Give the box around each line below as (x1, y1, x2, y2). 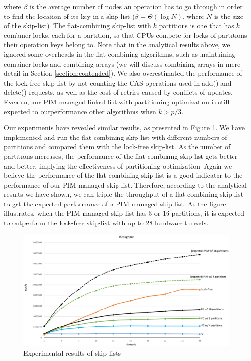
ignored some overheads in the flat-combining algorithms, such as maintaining (4, 49, 235, 59)
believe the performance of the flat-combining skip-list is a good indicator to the (4, 170, 243, 180)
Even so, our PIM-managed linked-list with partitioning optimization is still (4, 96, 230, 106)
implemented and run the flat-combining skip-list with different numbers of (4, 132, 227, 142)
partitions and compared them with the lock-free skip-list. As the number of (4, 141, 231, 152)
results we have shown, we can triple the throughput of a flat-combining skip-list (4, 189, 244, 199)
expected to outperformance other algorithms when (4, 106, 156, 116)
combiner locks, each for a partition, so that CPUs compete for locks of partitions (4, 30, 247, 40)
